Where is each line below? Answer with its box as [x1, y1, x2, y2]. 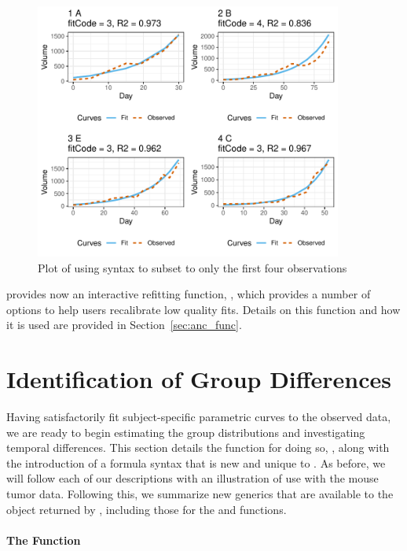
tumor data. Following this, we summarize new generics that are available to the [6, 486, 394, 502]
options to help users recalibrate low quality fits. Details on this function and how [6, 301, 401, 317]
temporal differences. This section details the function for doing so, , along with [6, 439, 390, 456]
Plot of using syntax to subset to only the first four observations [38, 259, 347, 275]
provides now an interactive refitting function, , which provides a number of [6, 286, 371, 302]
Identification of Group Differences [6, 363, 392, 395]
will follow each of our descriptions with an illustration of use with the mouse [6, 470, 379, 486]
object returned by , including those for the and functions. [6, 501, 287, 517]
